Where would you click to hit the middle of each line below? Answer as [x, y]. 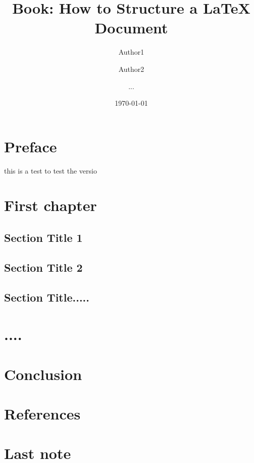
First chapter [50, 205]
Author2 [131, 69]
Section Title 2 [43, 267]
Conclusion [43, 374]
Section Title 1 [43, 237]
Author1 [131, 52]
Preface [31, 146]
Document [131, 28]
